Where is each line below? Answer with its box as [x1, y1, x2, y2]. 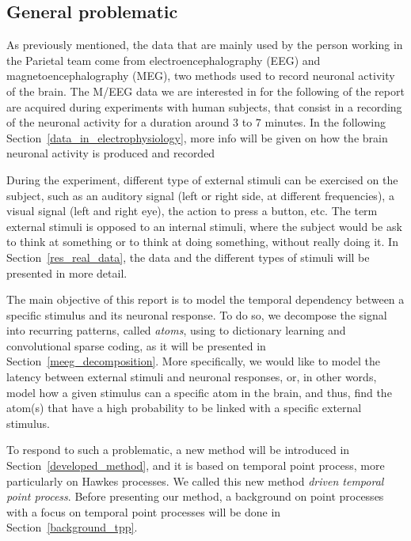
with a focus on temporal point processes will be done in [6, 503, 281, 520]
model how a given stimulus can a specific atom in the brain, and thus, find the [6, 384, 392, 400]
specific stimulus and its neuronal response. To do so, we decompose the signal [6, 306, 387, 323]
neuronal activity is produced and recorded [6, 145, 215, 161]
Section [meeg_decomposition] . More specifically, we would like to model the [6, 353, 380, 369]
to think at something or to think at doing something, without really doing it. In [6, 233, 398, 250]
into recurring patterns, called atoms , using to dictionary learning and [6, 322, 346, 339]
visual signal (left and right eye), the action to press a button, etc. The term [6, 202, 378, 219]
